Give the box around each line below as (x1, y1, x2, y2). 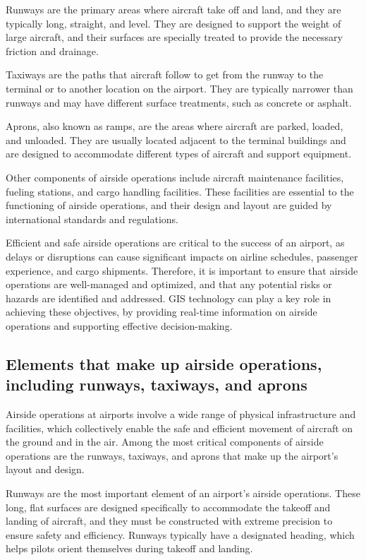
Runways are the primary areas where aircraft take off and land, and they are (6, 2, 341, 16)
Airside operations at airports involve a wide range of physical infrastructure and (6, 407, 356, 422)
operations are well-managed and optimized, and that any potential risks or (6, 277, 332, 292)
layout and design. (6, 462, 85, 477)
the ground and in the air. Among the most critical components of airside (6, 434, 324, 449)
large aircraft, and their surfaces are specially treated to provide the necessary (6, 30, 343, 44)
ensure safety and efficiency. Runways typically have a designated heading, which (6, 527, 355, 542)
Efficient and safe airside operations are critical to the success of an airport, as (6, 235, 345, 250)
